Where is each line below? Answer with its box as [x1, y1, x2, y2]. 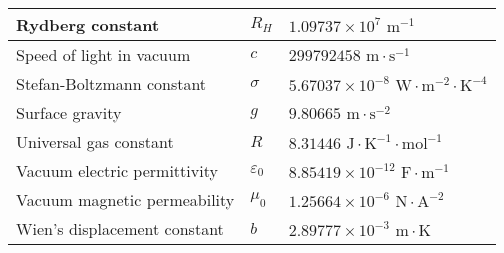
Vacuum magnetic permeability [16, 188, 235, 211]
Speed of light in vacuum [16, 43, 191, 66]
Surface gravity [16, 101, 122, 124]
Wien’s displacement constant [16, 217, 224, 240]
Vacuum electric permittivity [16, 159, 218, 182]
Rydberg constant [16, 13, 160, 36]
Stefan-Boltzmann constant [16, 72, 207, 95]
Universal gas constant [16, 130, 174, 153]
